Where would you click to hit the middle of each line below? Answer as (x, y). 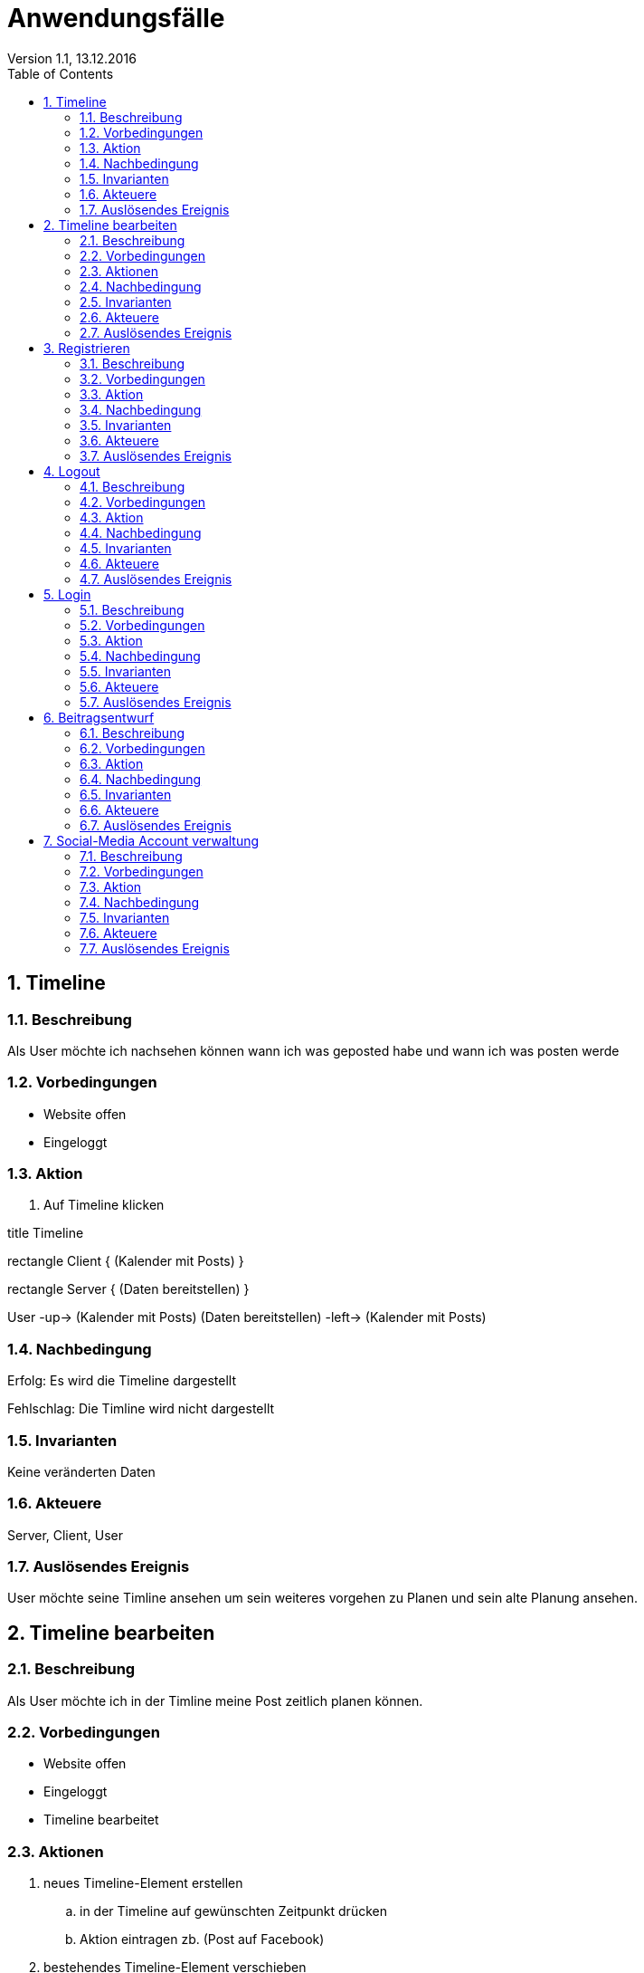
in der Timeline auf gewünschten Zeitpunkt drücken (233, 1911)
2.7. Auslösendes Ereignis (156, 332)
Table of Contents (61, 73)
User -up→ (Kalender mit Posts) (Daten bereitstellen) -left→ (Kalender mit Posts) (247, 1317)
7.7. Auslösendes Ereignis (155, 948)
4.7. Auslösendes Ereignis (156, 579)
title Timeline (46, 1233)
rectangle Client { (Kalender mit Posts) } (126, 1261)
